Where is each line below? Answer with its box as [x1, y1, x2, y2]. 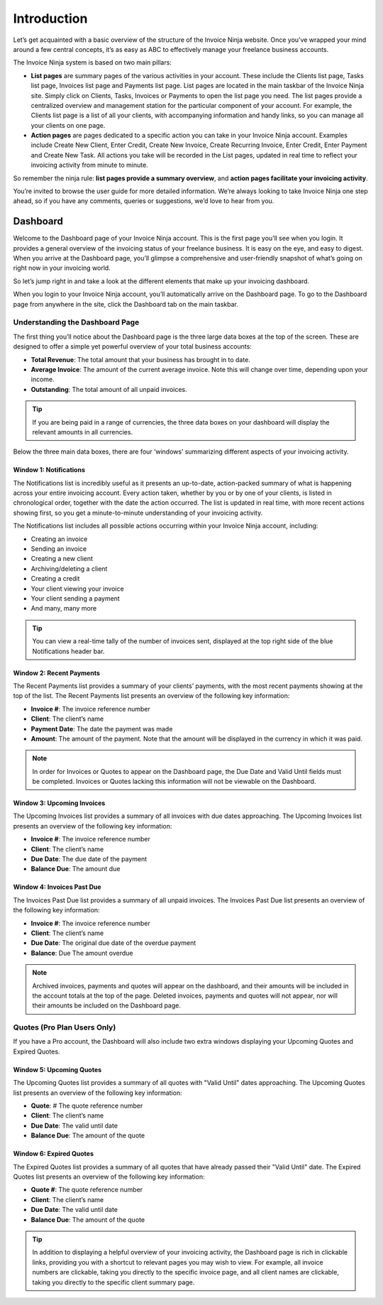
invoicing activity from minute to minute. [30, 160, 148, 170]
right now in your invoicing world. [13, 263, 111, 273]
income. [30, 375, 55, 383]
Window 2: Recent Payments [13, 668, 101, 677]
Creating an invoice [30, 535, 88, 543]
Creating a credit [30, 574, 80, 583]
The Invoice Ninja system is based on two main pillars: [13, 58, 172, 67]
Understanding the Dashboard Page [13, 317, 140, 327]
